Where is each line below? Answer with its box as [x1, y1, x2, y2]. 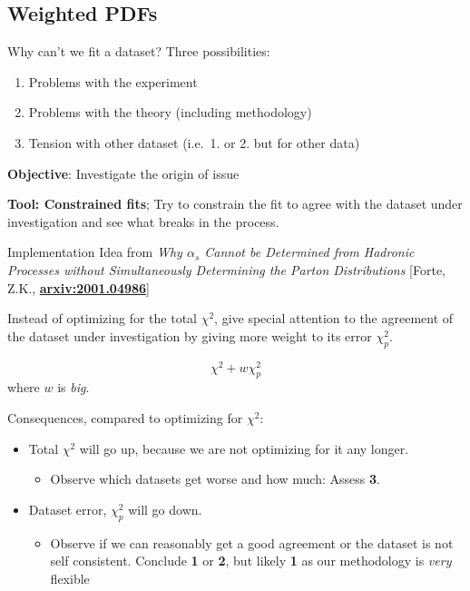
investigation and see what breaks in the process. [7, 212, 279, 231]
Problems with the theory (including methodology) [28, 103, 312, 122]
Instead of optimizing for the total [7, 309, 197, 328]
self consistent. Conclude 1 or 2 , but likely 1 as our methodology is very [50, 551, 452, 570]
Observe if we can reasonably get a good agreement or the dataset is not [50, 533, 454, 552]
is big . [57, 378, 90, 397]
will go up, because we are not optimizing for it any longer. [79, 438, 409, 458]
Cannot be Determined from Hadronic [204, 242, 415, 261]
